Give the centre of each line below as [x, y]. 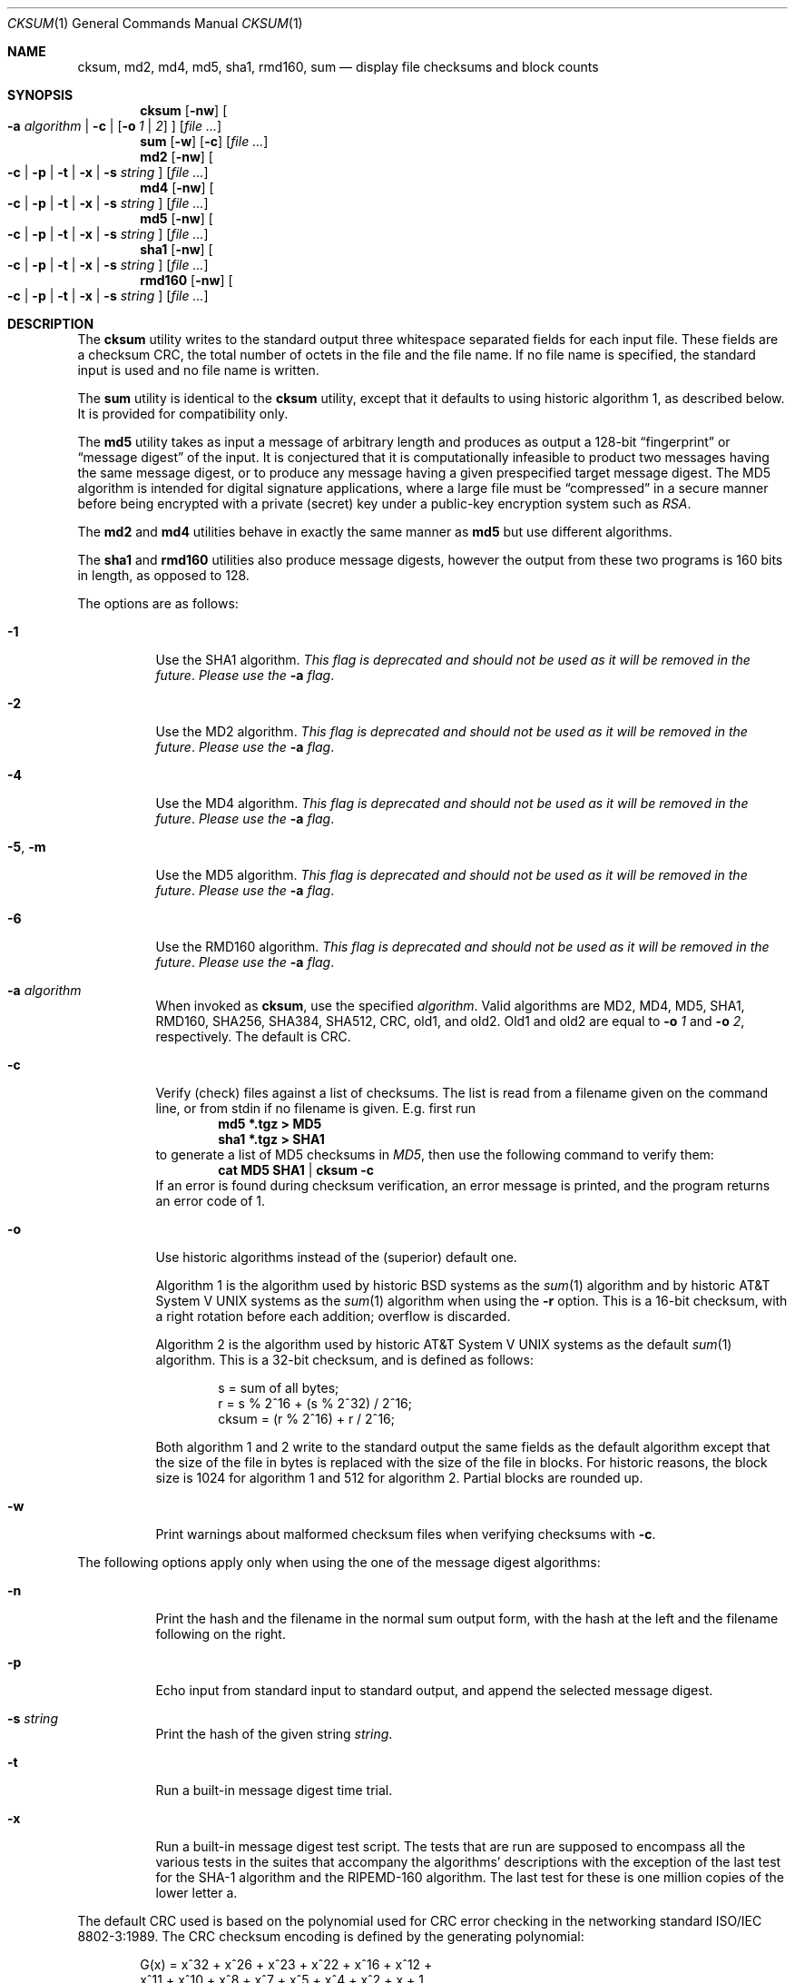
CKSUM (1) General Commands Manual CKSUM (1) [155, 23]
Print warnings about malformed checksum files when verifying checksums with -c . [406, 1534]
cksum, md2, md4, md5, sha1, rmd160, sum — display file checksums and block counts [338, 67]
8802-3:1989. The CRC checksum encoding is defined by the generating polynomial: [331, 1936]
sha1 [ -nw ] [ [177, 249]
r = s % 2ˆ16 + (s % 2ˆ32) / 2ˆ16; [315, 1403]
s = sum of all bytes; [279, 1388]
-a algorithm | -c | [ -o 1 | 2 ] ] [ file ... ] [115, 126]
